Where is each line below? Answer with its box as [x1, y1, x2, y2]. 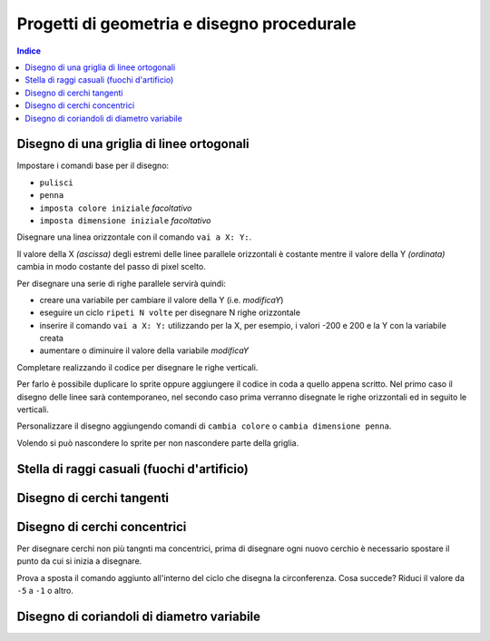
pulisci [39, 177, 74, 188]
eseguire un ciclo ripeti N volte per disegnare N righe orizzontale [39, 307, 301, 318]
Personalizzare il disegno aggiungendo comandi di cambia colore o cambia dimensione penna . [16, 420, 392, 431]
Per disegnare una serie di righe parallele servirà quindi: [16, 278, 227, 289]
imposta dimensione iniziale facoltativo [39, 214, 211, 226]
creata [39, 332, 64, 344]
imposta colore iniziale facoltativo [39, 202, 192, 213]
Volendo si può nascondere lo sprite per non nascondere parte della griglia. [16, 437, 299, 449]
